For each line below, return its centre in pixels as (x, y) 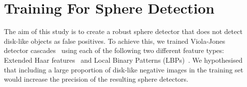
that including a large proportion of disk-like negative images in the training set (124, 69)
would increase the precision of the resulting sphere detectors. (96, 79)
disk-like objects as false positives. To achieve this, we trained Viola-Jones (115, 41)
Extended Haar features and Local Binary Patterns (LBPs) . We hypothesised (123, 60)
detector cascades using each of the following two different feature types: (114, 50)
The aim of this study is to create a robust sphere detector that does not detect (123, 31)
